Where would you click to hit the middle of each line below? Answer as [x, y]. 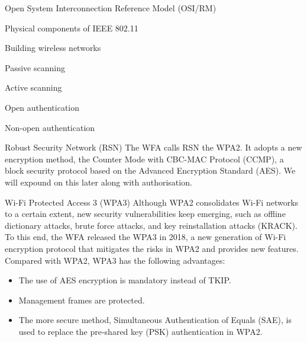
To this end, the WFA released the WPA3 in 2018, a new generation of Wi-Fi [146, 237]
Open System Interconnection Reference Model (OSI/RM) [111, 8]
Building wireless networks [53, 48]
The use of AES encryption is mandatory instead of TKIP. [125, 280]
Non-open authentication [50, 127]
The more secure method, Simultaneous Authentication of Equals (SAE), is [155, 320]
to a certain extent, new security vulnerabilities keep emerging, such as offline [145, 214]
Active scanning [33, 87]
